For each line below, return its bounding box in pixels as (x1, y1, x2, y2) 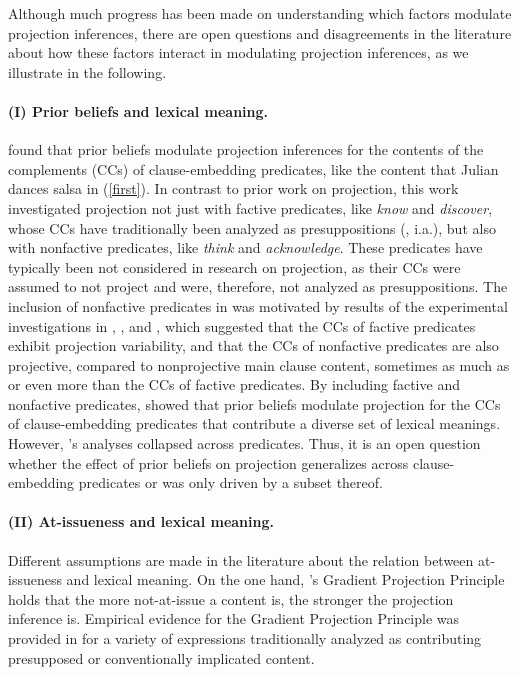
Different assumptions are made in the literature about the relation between (8, 549, 474, 570)
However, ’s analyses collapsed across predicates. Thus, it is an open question (8, 433, 481, 454)
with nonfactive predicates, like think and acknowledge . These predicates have (8, 237, 483, 258)
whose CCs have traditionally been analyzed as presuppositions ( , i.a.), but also (8, 217, 496, 238)
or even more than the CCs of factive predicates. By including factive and (8, 374, 460, 395)
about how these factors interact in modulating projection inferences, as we (8, 42, 469, 63)
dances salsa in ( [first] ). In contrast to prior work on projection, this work (8, 178, 459, 199)
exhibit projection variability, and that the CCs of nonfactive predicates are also (8, 335, 499, 356)
